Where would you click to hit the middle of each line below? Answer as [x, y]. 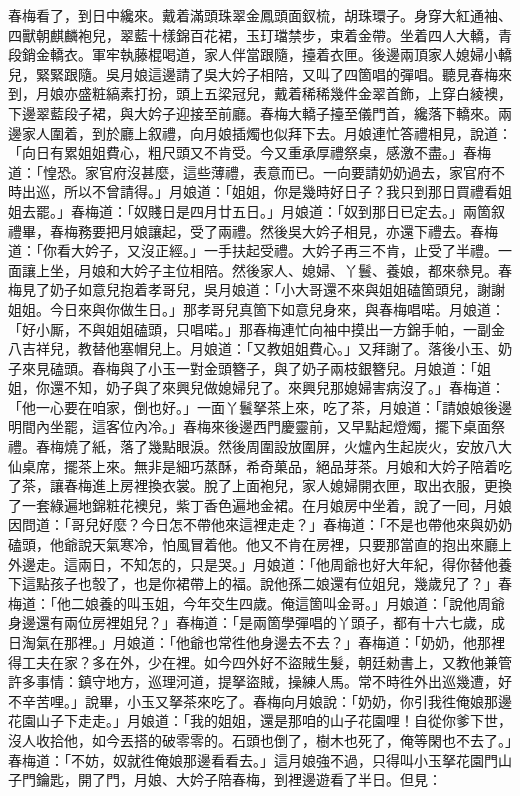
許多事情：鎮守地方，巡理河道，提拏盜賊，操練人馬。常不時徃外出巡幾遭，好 [260, 681]
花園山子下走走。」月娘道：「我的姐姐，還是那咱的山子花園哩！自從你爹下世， [260, 720]
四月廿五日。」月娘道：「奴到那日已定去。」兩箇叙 [347, 210]
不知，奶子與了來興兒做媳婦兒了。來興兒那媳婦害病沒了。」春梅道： [284, 387]
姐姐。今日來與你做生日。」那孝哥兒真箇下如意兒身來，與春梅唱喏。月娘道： [256, 308]
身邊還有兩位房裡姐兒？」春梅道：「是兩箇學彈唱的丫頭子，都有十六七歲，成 [256, 622]
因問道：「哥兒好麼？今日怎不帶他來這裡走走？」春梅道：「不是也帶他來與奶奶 [260, 524]
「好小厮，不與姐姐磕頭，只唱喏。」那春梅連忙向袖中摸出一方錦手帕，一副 [249, 328]
